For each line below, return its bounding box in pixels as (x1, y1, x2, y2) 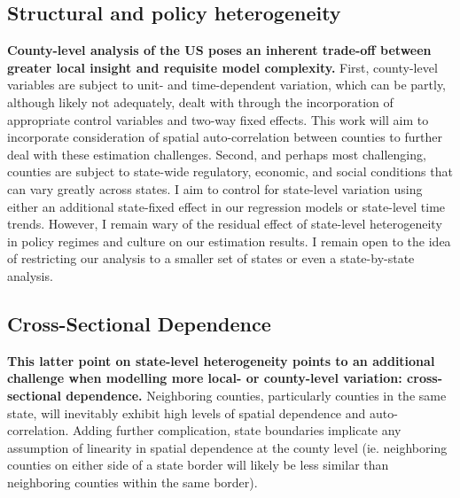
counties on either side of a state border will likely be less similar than (7, 455, 389, 474)
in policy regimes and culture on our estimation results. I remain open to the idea (7, 231, 451, 250)
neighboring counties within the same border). (7, 472, 258, 491)
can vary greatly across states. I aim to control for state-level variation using (7, 179, 423, 198)
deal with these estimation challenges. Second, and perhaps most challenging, (7, 144, 426, 163)
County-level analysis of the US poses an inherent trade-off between (7, 41, 432, 59)
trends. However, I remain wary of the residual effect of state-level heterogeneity (7, 214, 442, 233)
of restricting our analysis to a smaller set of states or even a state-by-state (7, 249, 415, 268)
